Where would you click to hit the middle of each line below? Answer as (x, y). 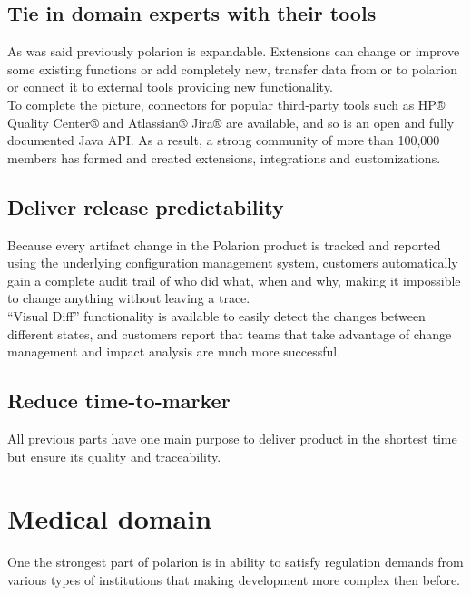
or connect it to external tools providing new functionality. (170, 87)
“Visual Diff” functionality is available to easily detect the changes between (216, 315)
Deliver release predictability (146, 206)
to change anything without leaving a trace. (129, 298)
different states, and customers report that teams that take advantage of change (230, 333)
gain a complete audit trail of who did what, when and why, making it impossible (234, 280)
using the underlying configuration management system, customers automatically (233, 263)
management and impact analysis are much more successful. (174, 351)
